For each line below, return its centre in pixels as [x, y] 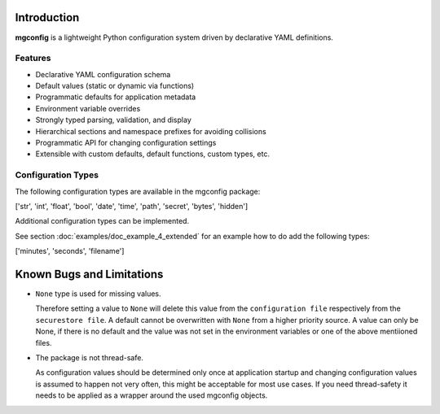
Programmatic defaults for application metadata [116, 97]
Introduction [47, 17]
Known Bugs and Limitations [89, 274]
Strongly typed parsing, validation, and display [113, 120]
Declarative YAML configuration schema [103, 74]
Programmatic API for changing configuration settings [126, 143]
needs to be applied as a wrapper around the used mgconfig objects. [152, 395]
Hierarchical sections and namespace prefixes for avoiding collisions [151, 131]
